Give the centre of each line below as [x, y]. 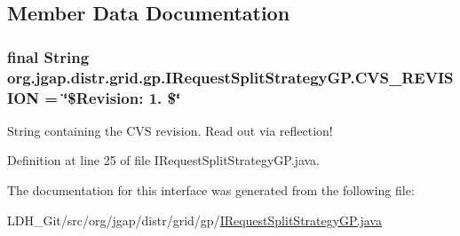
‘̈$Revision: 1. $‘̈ [122, 97]
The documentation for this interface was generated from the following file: [211, 190]
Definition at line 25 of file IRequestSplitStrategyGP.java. [164, 160]
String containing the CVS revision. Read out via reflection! [170, 130]
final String [48, 56]
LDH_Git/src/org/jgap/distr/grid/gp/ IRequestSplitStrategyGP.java [194, 220]
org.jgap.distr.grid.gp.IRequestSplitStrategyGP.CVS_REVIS [230, 77]
